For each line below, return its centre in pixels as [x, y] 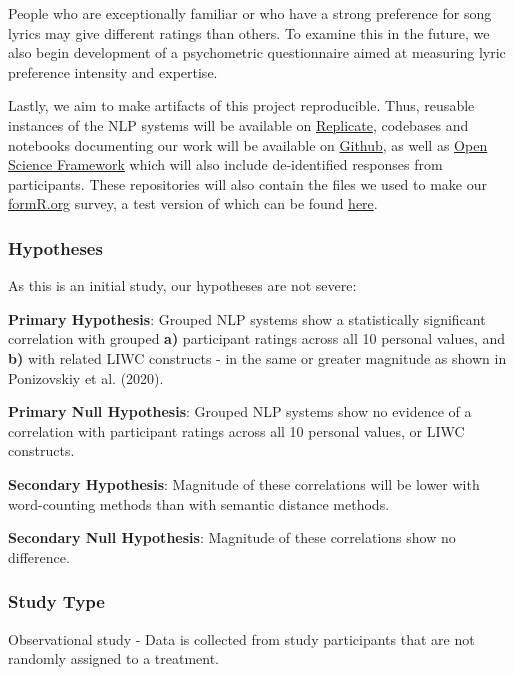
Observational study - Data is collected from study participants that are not [241, 638]
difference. [39, 556]
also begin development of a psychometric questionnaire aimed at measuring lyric [257, 52]
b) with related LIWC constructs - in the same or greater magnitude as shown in [257, 357]
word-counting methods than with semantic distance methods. [199, 503]
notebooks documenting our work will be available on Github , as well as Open [248, 144]
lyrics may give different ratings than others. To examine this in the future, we [249, 32]
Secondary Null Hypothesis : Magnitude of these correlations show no [232, 537]
